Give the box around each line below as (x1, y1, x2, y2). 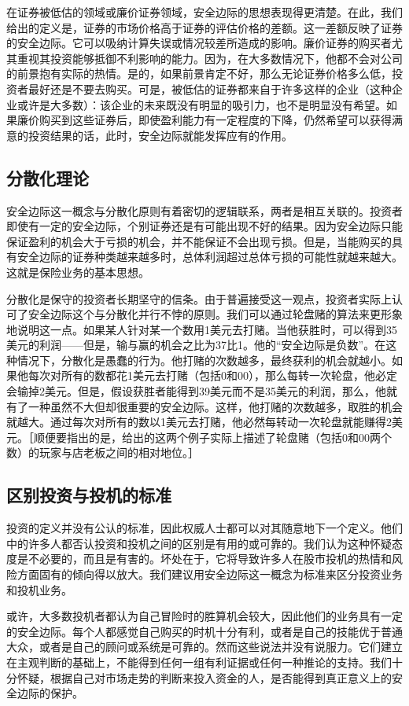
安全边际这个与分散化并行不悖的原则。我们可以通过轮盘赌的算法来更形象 (28, 306, 403, 322)
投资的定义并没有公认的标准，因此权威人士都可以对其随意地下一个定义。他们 (6, 520, 403, 536)
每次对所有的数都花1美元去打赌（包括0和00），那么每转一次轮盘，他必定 (28, 367, 397, 384)
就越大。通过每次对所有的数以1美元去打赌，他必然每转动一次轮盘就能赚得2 (6, 414, 392, 430)
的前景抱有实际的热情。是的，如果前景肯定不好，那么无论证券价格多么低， (6, 65, 392, 82)
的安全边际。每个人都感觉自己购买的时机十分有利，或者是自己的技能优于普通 (6, 623, 403, 639)
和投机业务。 (6, 581, 72, 598)
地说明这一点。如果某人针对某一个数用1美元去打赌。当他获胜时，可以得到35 (6, 321, 397, 337)
